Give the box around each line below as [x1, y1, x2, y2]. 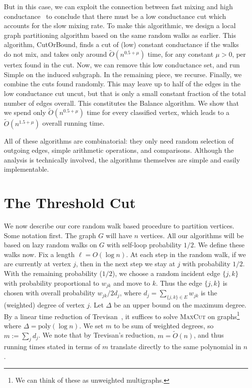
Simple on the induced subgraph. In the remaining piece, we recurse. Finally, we [4, 69, 242, 79]
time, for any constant [147, 49, 214, 59]
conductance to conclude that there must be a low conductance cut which [4, 11, 226, 21]
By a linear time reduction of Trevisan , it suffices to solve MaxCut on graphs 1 [4, 309, 240, 321]
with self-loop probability [107, 240, 182, 250]
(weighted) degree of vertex [4, 299, 85, 309]
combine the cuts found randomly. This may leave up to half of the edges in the [4, 79, 241, 89]
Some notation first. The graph [4, 230, 96, 240]
